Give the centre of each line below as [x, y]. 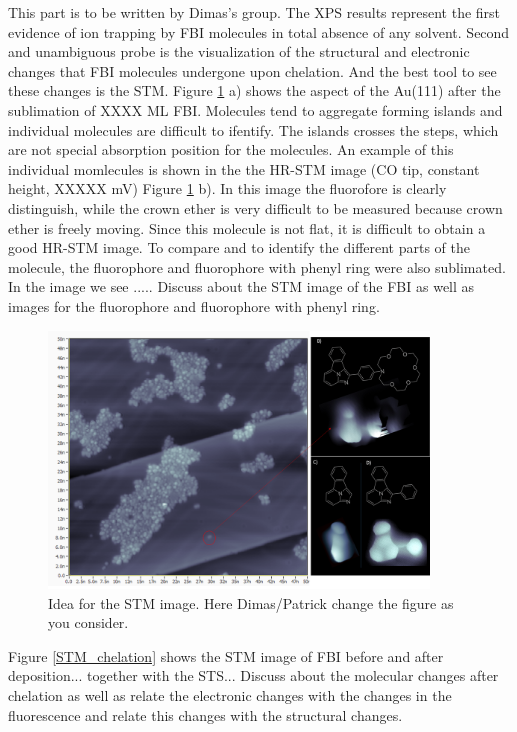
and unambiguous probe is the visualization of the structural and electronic [239, 51]
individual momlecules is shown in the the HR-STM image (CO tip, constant [244, 168]
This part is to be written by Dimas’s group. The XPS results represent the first [254, 12]
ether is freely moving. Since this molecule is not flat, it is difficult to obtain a [247, 227]
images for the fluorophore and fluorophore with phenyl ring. [194, 305]
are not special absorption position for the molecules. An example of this [231, 149]
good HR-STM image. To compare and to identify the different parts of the [239, 247]
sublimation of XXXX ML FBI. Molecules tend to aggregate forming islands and [255, 109]
